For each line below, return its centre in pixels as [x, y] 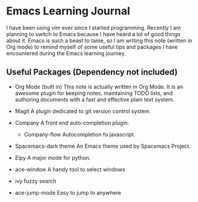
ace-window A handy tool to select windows [70, 169]
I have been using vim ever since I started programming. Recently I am [94, 28]
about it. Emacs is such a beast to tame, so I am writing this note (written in [99, 40]
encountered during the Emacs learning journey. [66, 53]
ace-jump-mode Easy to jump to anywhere [68, 192]
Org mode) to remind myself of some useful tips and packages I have [92, 47]
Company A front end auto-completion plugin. [72, 123]
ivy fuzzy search [36, 181]
